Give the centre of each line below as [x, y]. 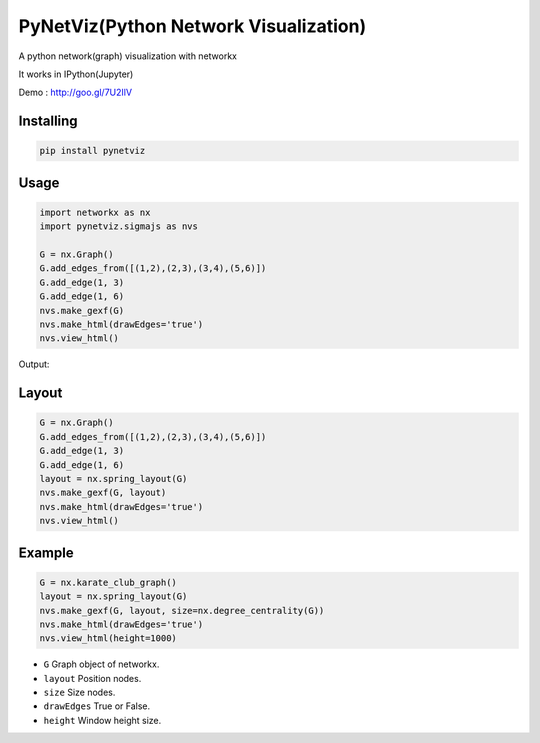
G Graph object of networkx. [101, 664]
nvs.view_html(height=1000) [108, 638]
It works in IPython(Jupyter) [76, 74]
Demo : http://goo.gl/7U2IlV [75, 92]
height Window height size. [102, 720]
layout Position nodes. [92, 678]
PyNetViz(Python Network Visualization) [192, 26]
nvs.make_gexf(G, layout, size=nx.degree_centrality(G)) [182, 610]
